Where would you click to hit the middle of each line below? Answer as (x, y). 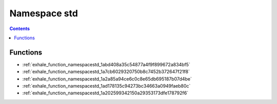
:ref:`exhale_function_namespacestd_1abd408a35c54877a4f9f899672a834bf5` (106, 64)
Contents (20, 29)
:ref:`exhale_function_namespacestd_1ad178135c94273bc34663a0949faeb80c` (106, 86)
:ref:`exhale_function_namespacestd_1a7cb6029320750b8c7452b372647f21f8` (106, 72)
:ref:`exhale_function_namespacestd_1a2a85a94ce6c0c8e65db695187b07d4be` (107, 79)
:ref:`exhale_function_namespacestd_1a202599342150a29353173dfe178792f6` (105, 93)
